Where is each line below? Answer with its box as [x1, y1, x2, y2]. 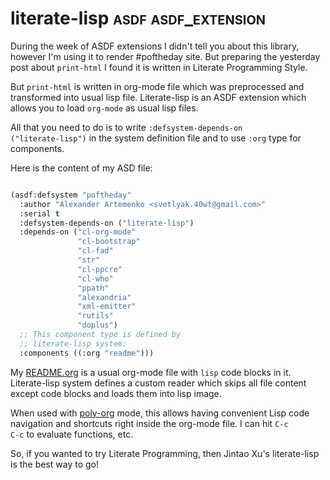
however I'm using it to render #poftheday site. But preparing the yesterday [10, 50, 321, 62]
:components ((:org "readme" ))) [19, 348, 155, 358]
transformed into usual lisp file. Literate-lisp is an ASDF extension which [10, 91, 307, 103]
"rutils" [77, 311, 114, 321]
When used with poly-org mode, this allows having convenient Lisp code [10, 407, 310, 419]
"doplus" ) [77, 320, 118, 331]
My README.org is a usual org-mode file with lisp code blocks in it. [10, 366, 292, 378]
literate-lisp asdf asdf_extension [10, 7, 267, 30]
